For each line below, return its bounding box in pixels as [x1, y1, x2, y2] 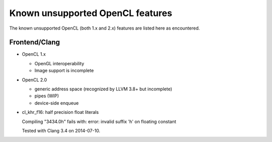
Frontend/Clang [9, 38, 60, 47]
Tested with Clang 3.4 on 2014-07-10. [22, 127, 101, 133]
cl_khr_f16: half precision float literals [22, 109, 99, 115]
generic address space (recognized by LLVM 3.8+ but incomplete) [34, 86, 172, 92]
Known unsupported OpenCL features [9, 8, 172, 19]
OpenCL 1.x [22, 51, 46, 57]
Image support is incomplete [34, 68, 94, 74]
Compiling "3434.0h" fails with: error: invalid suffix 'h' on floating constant [22, 118, 176, 124]
